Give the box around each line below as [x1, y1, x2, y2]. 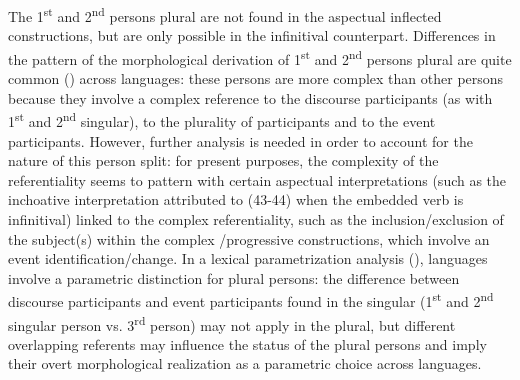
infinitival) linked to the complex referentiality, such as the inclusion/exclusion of [8, 208, 504, 229]
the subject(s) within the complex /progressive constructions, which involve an [8, 228, 490, 249]
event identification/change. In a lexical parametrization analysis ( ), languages [8, 248, 488, 269]
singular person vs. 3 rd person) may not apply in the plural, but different [8, 311, 456, 335]
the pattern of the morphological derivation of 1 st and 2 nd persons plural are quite [8, 45, 512, 69]
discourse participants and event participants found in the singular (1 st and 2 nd [8, 288, 494, 311]
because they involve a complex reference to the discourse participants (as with [8, 87, 493, 108]
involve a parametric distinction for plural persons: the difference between [8, 267, 460, 288]
